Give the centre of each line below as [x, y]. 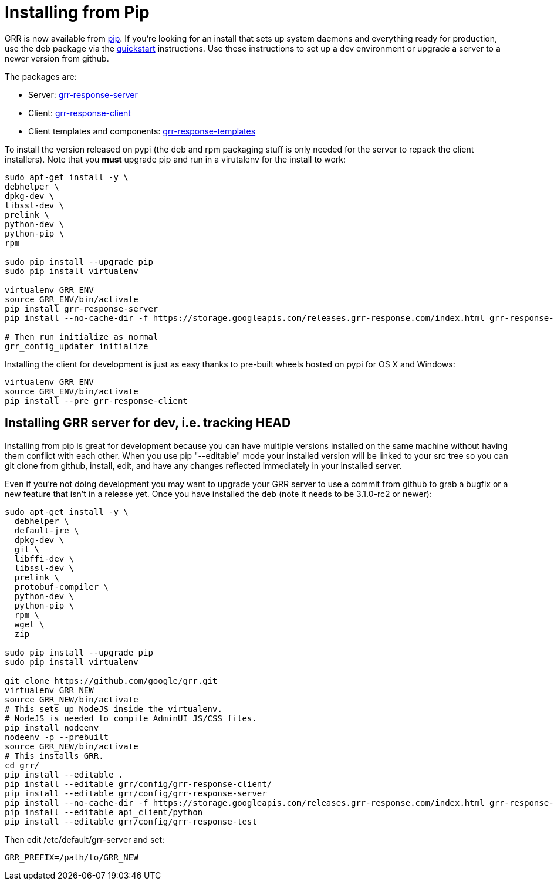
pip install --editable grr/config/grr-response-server [136, 793]
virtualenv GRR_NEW [49, 690]
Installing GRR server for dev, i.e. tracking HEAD [148, 423]
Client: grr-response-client [80, 113]
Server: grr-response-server [83, 94]
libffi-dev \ [44, 558]
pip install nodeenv [52, 727]
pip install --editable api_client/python [104, 812]
